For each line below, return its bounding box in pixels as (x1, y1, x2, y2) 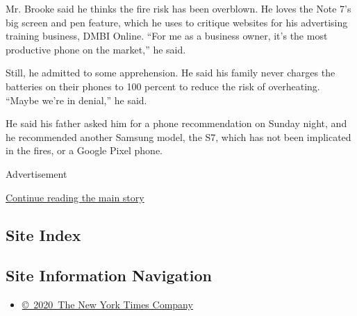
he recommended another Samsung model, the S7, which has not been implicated (6, 129, 351, 144)
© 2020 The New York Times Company (22, 297, 193, 312)
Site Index (6, 224, 81, 245)
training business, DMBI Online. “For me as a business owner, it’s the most (6, 28, 328, 43)
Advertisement (6, 166, 67, 181)
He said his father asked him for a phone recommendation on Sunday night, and (6, 116, 347, 131)
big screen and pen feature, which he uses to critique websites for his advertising (6, 15, 348, 29)
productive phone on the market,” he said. (6, 42, 186, 56)
